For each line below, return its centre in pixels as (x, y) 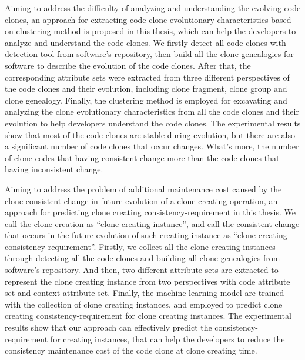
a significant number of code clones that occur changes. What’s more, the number (152, 146)
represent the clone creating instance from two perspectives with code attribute (148, 281)
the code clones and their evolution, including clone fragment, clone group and (146, 89)
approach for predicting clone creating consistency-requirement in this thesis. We (150, 212)
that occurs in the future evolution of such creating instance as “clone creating (146, 235)
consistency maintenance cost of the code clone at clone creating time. (131, 350)
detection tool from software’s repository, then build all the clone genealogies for (149, 54)
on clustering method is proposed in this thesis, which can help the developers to (150, 31)
